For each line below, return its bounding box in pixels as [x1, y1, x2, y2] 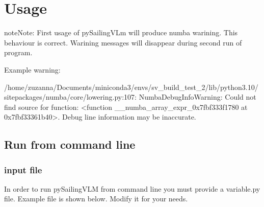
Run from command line [4, 136, 136, 152]
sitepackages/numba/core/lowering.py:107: [4, 91, 137, 102]
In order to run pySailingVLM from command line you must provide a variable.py [4, 183, 260, 194]
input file [4, 163, 42, 176]
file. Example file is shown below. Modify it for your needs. [4, 193, 188, 204]
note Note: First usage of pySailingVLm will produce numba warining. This [4, 27, 238, 38]
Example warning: [4, 64, 61, 75]
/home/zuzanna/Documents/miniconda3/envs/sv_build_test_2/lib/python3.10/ [4, 81, 258, 92]
